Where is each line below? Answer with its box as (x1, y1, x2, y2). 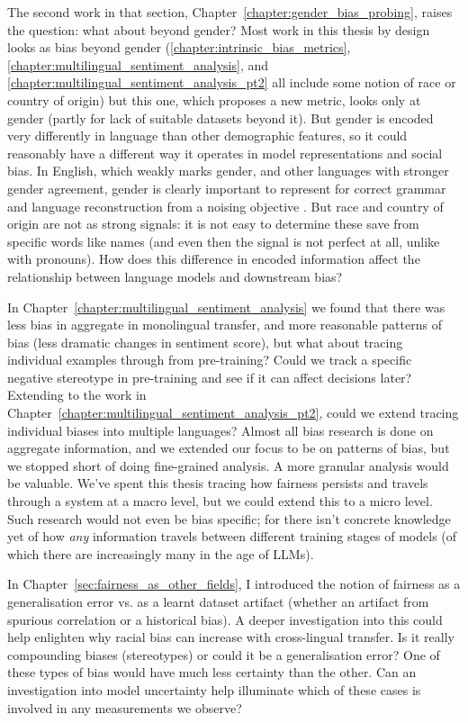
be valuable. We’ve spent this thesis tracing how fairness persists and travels (7, 474, 428, 493)
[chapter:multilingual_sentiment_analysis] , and (7, 55, 269, 74)
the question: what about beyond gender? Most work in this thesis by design (7, 20, 430, 39)
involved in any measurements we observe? (7, 698, 242, 717)
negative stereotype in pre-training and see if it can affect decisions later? (7, 367, 412, 386)
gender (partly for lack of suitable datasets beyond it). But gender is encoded (7, 108, 434, 127)
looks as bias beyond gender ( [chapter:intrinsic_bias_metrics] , (7, 38, 351, 57)
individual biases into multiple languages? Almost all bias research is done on (7, 420, 434, 439)
